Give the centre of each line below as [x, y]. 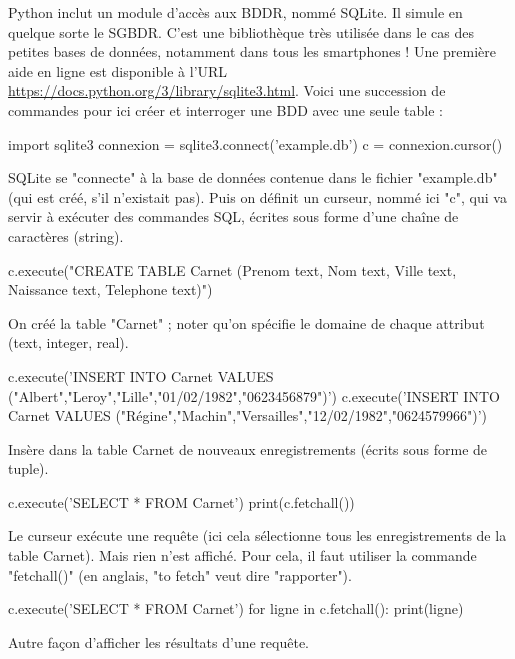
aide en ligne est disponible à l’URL [118, 70]
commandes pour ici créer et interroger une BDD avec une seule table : [225, 109]
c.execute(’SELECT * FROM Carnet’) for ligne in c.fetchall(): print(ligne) [236, 608]
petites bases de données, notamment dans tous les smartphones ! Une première [252, 51]
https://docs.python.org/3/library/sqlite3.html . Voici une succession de [227, 90]
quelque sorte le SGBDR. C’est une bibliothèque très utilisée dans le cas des [241, 31]
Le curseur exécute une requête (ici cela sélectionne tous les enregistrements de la [257, 535]
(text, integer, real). [68, 342]
